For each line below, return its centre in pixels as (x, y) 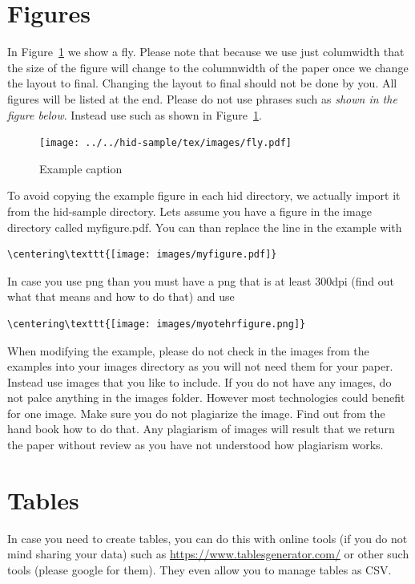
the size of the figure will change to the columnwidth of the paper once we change (208, 67)
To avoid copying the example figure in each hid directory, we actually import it (204, 195)
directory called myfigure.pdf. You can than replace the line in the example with (205, 227)
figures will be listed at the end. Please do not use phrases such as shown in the (202, 98)
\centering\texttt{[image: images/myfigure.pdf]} (142, 255)
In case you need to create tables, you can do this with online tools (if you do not (207, 538)
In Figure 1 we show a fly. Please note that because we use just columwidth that (206, 52)
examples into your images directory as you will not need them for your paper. (200, 366)
